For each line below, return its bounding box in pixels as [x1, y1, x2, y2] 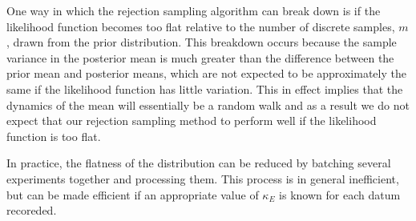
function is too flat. [6, 127, 101, 144]
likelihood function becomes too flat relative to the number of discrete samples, [6, 18, 395, 34]
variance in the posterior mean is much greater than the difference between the [6, 49, 394, 66]
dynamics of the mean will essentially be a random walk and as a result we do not [6, 96, 410, 113]
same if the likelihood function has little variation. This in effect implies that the [6, 80, 403, 97]
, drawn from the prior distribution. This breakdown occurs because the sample [6, 34, 397, 50]
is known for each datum [279, 186, 401, 203]
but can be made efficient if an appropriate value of [6, 186, 259, 203]
